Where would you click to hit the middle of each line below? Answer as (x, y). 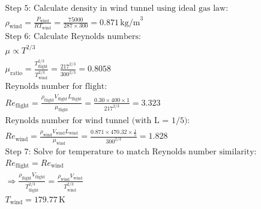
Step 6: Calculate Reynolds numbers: (73, 37)
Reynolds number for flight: (56, 87)
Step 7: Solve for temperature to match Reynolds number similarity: (131, 152)
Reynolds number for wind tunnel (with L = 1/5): (97, 120)
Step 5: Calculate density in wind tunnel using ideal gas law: (117, 9)
